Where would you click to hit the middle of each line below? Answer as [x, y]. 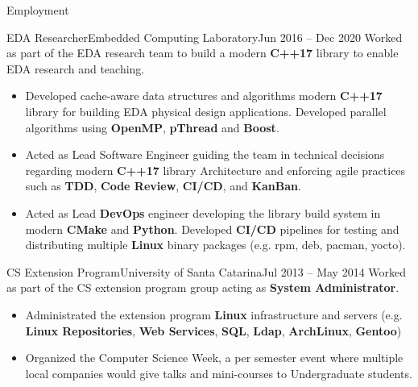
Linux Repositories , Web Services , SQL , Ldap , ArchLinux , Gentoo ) [213, 330]
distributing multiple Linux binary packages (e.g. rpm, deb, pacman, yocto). [215, 245]
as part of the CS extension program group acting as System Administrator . [203, 287]
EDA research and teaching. [76, 68]
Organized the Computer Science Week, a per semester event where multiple [214, 358]
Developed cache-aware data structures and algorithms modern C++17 [204, 96]
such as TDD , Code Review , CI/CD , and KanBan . [163, 186]
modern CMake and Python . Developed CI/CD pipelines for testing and [212, 229]
